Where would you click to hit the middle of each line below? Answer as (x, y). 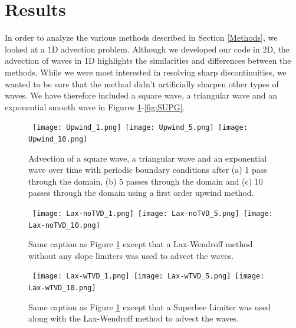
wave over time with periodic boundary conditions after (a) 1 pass (148, 170)
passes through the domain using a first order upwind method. (141, 193)
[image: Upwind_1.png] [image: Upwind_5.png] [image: (140, 128)
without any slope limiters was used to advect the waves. (131, 255)
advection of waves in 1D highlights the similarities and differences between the (148, 60)
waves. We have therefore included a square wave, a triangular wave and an (141, 95)
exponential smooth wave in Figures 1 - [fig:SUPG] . (95, 106)
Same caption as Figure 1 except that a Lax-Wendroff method (141, 244)
